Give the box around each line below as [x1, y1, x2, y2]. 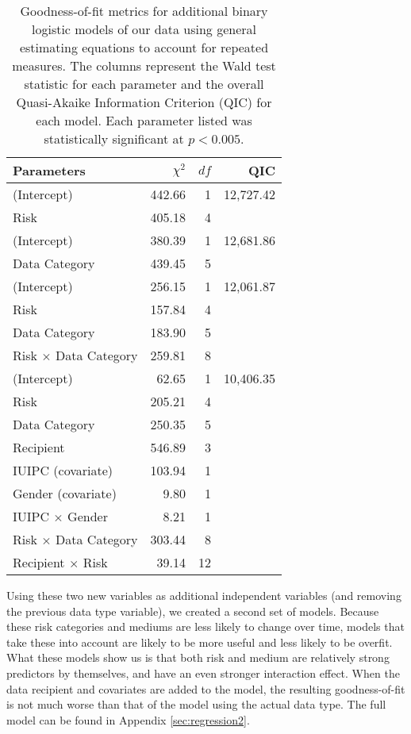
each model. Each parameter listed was [36, 111, 252, 129]
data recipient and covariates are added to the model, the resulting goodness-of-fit [6, 680, 405, 697]
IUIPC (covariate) [13, 461, 113, 479]
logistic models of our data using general [31, 20, 257, 38]
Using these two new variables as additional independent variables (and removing [6, 587, 401, 603]
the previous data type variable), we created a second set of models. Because [6, 602, 379, 619]
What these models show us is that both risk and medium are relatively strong [6, 649, 390, 666]
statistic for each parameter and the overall [24, 75, 264, 93]
